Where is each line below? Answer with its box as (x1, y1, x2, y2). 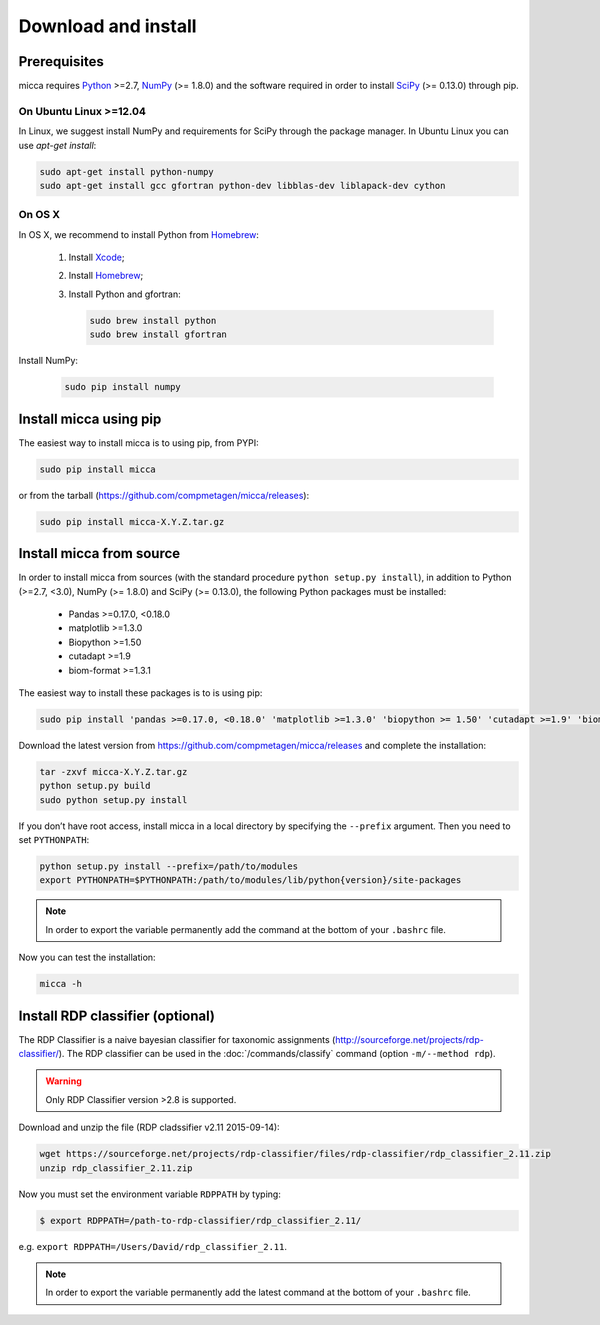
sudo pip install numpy (64, 381, 182, 393)
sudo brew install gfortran (89, 329, 227, 340)
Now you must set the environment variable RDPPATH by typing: (18, 1188, 282, 1200)
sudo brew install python (89, 315, 217, 326)
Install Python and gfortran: (68, 288, 182, 300)
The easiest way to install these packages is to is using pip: (18, 686, 263, 699)
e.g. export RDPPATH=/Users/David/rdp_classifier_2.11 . (18, 1240, 287, 1252)
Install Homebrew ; (68, 270, 144, 282)
